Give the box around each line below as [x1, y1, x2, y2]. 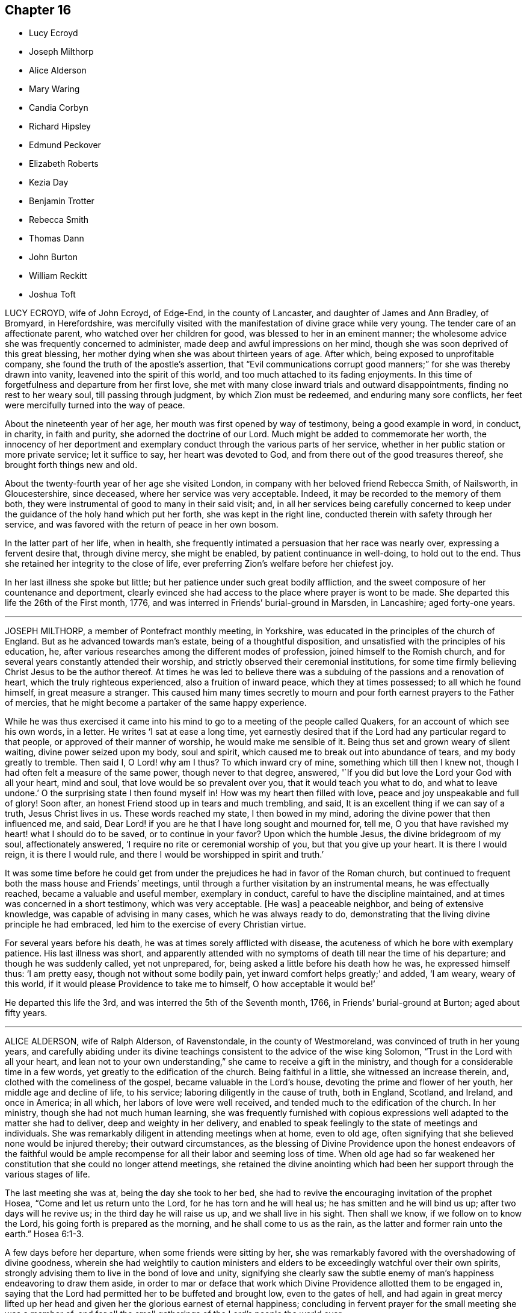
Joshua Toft [29, 289, 76, 300]
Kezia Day [29, 177, 69, 188]
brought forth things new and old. [5, 460, 138, 470]
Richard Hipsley [29, 121, 91, 132]
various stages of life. [5, 1169, 90, 1180]
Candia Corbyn [29, 102, 88, 113]
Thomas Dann [29, 233, 84, 244]
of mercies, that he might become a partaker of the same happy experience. [5, 697, 307, 708]
